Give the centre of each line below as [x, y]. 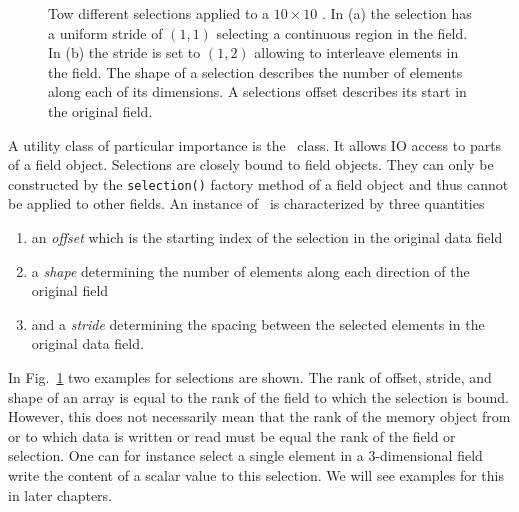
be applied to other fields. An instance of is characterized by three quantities [246, 203]
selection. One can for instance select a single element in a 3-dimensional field [245, 455]
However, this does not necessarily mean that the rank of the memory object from [259, 416]
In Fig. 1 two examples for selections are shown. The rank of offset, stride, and [250, 376]
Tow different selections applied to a [159, 13]
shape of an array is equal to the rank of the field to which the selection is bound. [258, 396]
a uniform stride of [105, 32]
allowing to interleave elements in [356, 52]
